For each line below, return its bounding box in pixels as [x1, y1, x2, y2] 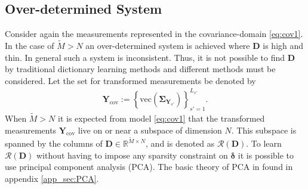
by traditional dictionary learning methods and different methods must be [5, 63, 276, 75]
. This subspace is [231, 123, 297, 136]
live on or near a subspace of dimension [78, 123, 222, 136]
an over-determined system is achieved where [85, 39, 250, 52]
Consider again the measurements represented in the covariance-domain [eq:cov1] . [5, 27, 303, 40]
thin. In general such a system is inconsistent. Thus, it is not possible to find [5, 51, 285, 63]
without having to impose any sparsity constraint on [36, 148, 228, 161]
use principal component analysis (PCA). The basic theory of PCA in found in [5, 160, 293, 173]
